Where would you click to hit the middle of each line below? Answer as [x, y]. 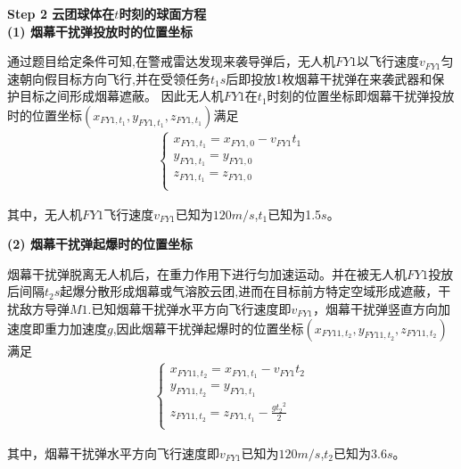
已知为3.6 [360, 453]
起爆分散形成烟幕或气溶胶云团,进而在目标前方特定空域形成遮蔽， [249, 291]
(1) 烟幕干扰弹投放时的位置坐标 [100, 31]
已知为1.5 [295, 214]
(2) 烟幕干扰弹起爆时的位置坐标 [100, 244]
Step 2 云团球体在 [61, 13]
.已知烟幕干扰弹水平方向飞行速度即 [189, 308]
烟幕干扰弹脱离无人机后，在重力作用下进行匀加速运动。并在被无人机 [207, 273]
